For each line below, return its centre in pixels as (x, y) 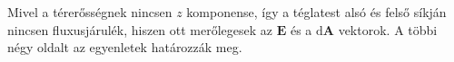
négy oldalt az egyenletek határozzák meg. (125, 47)
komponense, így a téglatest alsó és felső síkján (316, 12)
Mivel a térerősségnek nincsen (90, 12)
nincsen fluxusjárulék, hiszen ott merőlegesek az (140, 29)
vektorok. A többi (388, 29)
